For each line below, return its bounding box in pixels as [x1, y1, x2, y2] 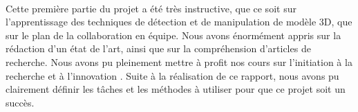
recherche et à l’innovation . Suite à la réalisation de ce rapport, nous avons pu [6, 68, 339, 82]
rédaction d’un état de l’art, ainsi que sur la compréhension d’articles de [6, 41, 311, 56]
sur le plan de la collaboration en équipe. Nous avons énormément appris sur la [6, 27, 341, 42]
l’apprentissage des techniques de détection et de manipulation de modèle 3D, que [6, 14, 352, 29]
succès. [6, 95, 35, 109]
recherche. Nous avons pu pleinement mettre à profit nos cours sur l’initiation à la [6, 54, 352, 69]
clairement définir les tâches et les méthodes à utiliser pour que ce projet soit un [6, 82, 346, 96]
